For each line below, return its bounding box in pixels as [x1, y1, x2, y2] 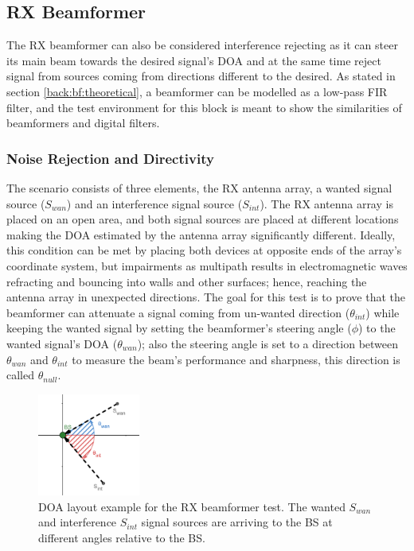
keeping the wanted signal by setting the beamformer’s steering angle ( [6, 320, 352, 336]
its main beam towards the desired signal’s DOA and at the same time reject [6, 52, 381, 68]
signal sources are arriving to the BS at [141, 514, 333, 530]
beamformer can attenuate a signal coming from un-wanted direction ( [6, 304, 350, 320]
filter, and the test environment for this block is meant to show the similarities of [6, 99, 402, 115]
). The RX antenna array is [260, 195, 393, 211]
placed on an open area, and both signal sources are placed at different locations [6, 211, 399, 227]
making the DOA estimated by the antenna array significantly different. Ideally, [6, 226, 396, 243]
